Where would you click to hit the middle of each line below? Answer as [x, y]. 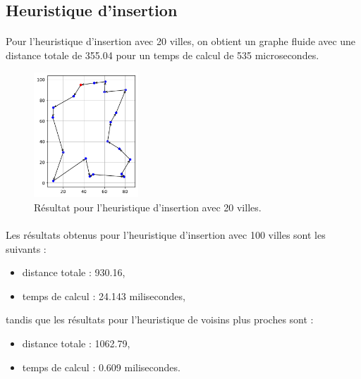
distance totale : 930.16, [74, 272]
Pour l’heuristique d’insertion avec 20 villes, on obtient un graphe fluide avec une [181, 41]
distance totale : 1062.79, [76, 343]
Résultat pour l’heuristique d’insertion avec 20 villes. [148, 207]
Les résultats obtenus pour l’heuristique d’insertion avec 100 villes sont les [166, 234]
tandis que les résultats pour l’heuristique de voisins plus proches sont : [160, 319]
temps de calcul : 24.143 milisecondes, [104, 296]
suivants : [26, 248]
